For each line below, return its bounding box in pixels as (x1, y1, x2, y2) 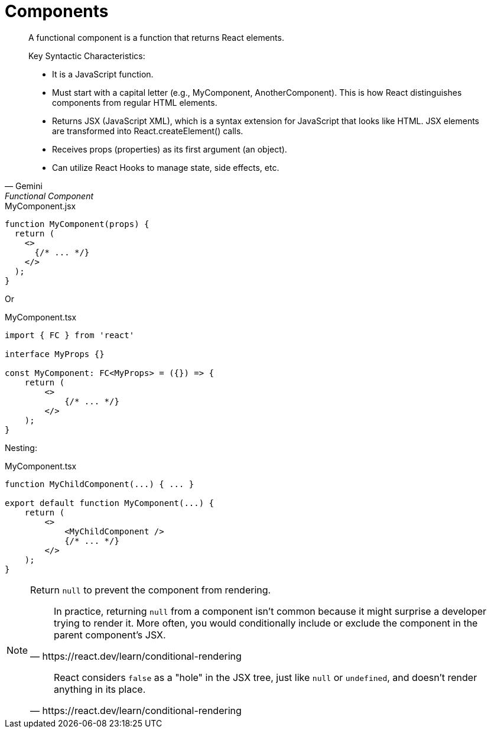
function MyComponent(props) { (5, 219, 149, 229)
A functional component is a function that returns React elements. (28, 32, 284, 43)
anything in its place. (54, 683, 146, 695)
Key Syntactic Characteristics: (28, 50, 145, 61)
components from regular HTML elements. (52, 97, 217, 108)
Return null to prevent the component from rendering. (30, 583, 271, 596)
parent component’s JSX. (54, 628, 166, 641)
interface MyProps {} (5, 349, 105, 359)
